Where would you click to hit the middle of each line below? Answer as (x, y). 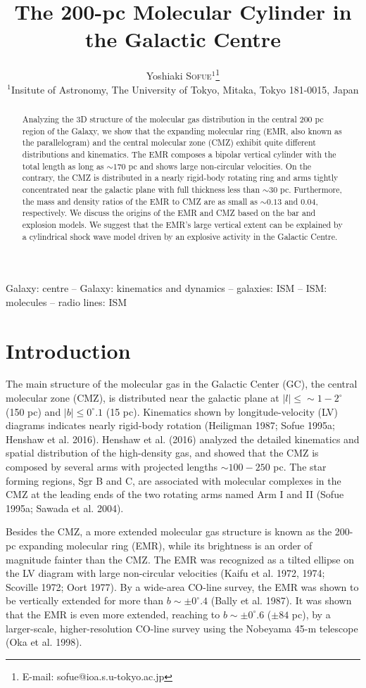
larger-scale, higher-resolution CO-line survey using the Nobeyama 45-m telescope (182, 628)
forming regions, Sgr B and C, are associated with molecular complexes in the (173, 480)
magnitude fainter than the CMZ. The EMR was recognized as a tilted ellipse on (180, 559)
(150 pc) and (33, 411)
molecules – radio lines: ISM (67, 301)
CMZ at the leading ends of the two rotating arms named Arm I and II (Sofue (175, 494)
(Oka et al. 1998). (44, 642)
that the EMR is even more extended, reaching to (113, 614)
